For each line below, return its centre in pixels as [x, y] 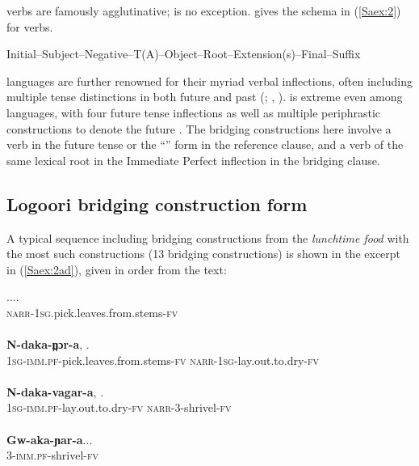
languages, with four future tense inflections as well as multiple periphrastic [194, 112]
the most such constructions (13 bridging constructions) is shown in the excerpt [204, 254]
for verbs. [30, 26]
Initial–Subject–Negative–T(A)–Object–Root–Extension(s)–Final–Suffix [184, 54]
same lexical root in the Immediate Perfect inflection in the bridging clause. [193, 160]
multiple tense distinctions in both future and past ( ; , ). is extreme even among [205, 97]
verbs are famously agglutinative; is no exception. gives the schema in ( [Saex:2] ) [204, 11]
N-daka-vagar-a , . [55, 391]
